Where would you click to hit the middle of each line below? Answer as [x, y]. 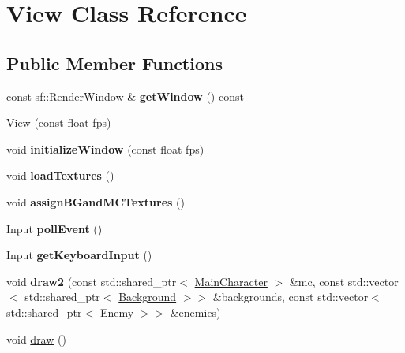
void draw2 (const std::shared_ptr [92, 281]
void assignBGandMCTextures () [96, 201]
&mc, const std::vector [344, 281]
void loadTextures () [60, 175]
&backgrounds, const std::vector [291, 297]
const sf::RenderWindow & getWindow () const [125, 96]
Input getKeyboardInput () [79, 255]
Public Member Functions [114, 63]
